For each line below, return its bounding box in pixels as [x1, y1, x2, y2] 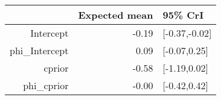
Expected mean [78, 8, 153, 22]
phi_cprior [23, 78, 69, 92]
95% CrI [162, 8, 204, 22]
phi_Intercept [10, 43, 69, 57]
